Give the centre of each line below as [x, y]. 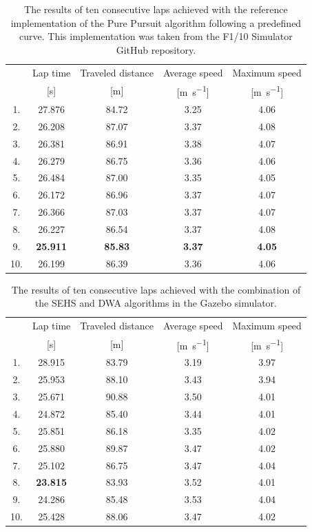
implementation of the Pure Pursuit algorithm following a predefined [156, 22]
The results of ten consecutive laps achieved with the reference [156, 9]
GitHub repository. [156, 49]
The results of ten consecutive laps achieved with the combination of [156, 289]
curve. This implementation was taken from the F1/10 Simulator [156, 36]
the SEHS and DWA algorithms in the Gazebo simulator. [156, 303]
